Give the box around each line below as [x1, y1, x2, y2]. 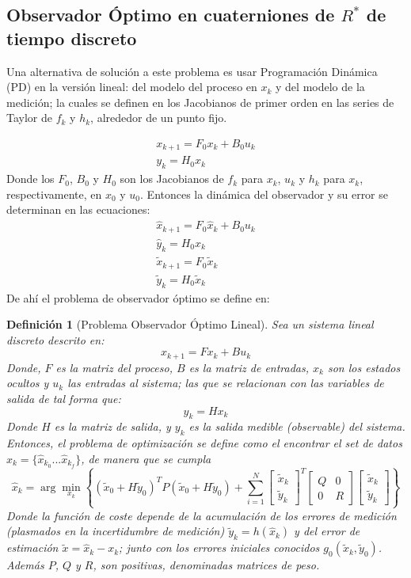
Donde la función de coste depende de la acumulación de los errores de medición [6, 507, 397, 523]
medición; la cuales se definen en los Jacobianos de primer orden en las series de [6, 93, 394, 110]
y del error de [294, 523, 360, 539]
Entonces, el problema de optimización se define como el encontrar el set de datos [6, 435, 402, 451]
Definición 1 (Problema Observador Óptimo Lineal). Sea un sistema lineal [6, 316, 374, 333]
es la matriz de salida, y [54, 418, 171, 435]
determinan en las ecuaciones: [6, 201, 150, 218]
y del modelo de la [276, 78, 365, 95]
